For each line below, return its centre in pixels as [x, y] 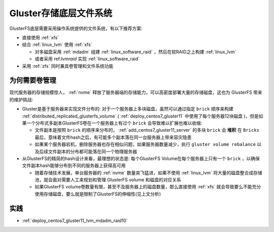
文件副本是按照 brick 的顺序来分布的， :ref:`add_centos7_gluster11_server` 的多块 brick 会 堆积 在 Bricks [147, 130]
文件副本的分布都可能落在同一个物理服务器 [92, 151]
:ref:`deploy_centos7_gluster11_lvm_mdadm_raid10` [75, 220]
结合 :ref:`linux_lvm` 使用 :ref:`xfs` [57, 45]
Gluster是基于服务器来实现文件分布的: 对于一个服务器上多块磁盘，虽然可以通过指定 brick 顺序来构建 [128, 109]
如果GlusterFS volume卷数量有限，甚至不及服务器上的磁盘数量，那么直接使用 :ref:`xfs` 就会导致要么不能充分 [148, 187]
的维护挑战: [21, 99]
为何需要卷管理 [33, 80]
